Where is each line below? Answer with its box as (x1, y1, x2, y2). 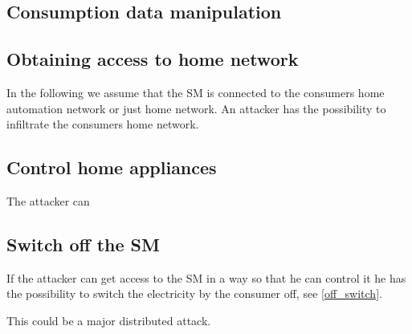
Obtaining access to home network (6, 47, 299, 71)
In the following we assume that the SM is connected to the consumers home (6, 83, 385, 100)
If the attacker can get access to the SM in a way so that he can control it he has (6, 269, 406, 286)
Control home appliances (6, 155, 217, 180)
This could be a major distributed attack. (6, 312, 211, 328)
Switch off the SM (6, 231, 160, 256)
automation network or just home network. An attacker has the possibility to (6, 100, 386, 116)
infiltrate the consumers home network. (6, 116, 199, 132)
